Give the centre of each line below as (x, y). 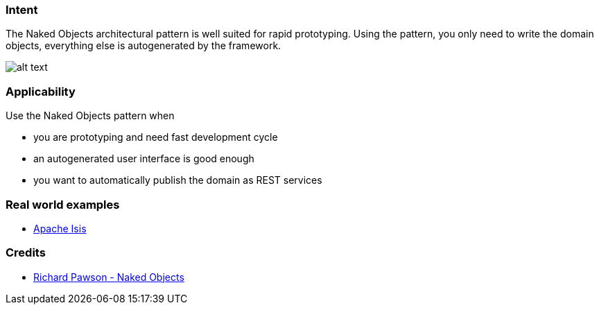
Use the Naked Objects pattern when (90, 116)
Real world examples (63, 204)
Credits (26, 253)
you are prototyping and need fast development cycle (156, 137)
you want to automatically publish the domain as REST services (178, 180)
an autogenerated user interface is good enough (144, 159)
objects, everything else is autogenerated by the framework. (144, 46)
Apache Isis (60, 228)
